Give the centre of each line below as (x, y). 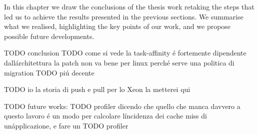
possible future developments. (49, 36)
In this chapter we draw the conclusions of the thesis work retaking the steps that (129, 6)
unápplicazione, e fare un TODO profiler (66, 125)
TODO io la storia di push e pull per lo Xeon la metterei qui (97, 89)
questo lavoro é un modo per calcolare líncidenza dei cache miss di (105, 116)
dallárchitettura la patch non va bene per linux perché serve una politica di (119, 62)
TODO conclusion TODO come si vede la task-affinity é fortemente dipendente (125, 53)
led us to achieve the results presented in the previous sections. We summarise (124, 16)
